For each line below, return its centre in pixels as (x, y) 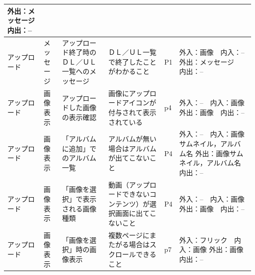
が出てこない (129, 158)
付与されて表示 (132, 112)
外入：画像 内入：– (212, 52)
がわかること (129, 71)
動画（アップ (129, 184)
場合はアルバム (132, 148)
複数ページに (129, 235)
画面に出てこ (136, 213)
